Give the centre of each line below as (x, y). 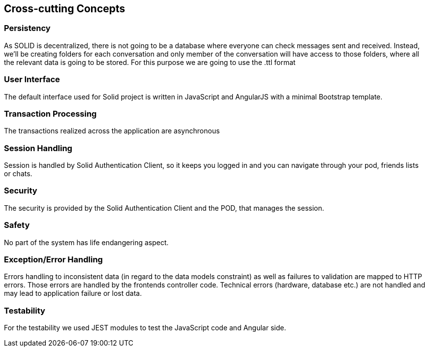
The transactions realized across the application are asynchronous (112, 131)
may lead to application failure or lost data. (73, 293)
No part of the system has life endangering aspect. (86, 242)
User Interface (32, 80)
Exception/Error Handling (53, 259)
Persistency (27, 28)
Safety (17, 225)
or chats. (18, 174)
